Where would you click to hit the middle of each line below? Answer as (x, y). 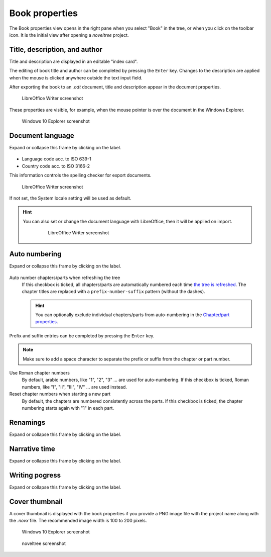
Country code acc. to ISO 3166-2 (56, 166)
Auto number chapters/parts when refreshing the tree (65, 277)
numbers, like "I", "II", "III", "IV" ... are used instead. (75, 387)
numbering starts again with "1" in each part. (68, 408)
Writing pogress (35, 475)
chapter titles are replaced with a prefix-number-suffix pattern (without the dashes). (113, 292)
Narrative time (32, 449)
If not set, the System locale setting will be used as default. (70, 198)
